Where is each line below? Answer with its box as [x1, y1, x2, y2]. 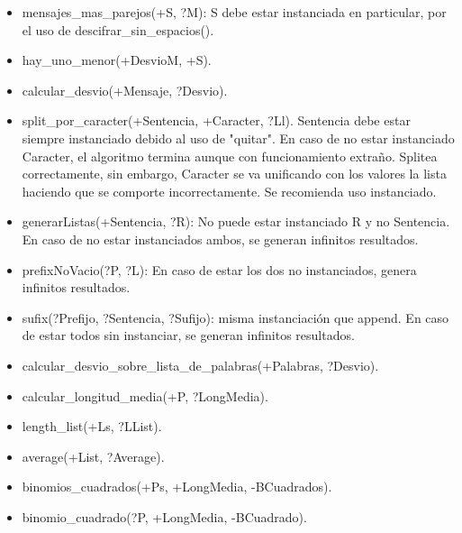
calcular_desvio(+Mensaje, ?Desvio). [22, 80, 228, 99]
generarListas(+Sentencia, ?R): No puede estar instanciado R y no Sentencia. [22, 212, 450, 231]
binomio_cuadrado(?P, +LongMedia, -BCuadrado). [22, 507, 307, 526]
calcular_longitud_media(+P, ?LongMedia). [22, 386, 268, 405]
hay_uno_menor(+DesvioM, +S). [22, 51, 212, 69]
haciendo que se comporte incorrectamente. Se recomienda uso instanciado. [22, 181, 437, 200]
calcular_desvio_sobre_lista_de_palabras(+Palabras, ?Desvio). [22, 355, 379, 374]
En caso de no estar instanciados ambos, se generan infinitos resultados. [22, 229, 419, 248]
